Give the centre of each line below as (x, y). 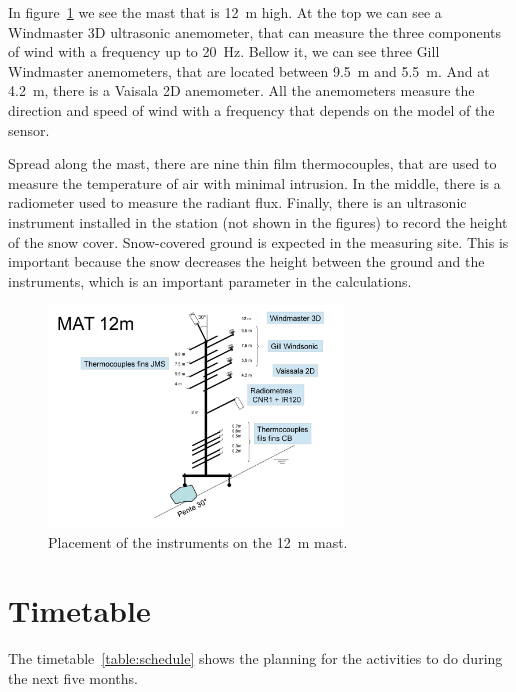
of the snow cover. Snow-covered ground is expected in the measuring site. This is (258, 241)
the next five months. (73, 677)
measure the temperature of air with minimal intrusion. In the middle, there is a (254, 182)
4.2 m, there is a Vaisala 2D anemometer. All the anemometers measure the (241, 90)
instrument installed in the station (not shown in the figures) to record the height (258, 221)
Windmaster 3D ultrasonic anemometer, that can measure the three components (254, 31)
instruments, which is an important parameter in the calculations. (210, 280)
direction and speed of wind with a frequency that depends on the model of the (251, 109)
